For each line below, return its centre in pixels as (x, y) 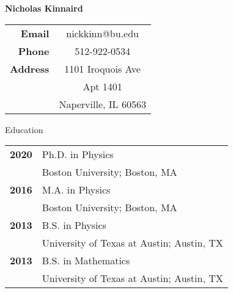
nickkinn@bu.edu (102, 33)
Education (24, 129)
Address (30, 68)
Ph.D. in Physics (78, 154)
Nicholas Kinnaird (44, 8)
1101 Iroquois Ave (102, 68)
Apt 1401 (102, 86)
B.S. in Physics (74, 225)
